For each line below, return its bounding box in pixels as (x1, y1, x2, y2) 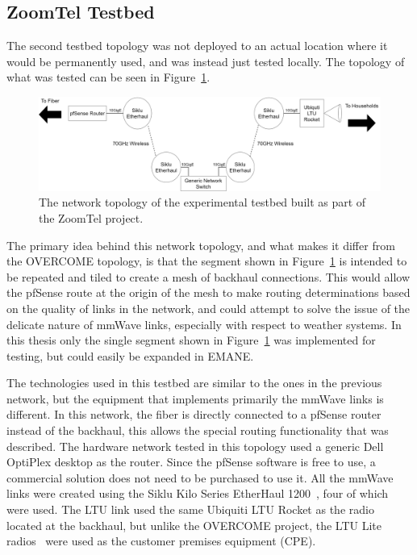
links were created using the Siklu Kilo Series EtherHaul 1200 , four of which (6, 485, 389, 502)
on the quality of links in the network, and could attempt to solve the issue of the (6, 299, 411, 316)
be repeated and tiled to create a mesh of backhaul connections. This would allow (6, 268, 411, 285)
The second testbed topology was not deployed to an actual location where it (6, 37, 388, 54)
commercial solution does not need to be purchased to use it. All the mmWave (6, 469, 394, 486)
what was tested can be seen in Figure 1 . (6, 69, 211, 86)
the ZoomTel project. (39, 209, 144, 226)
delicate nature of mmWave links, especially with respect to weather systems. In (6, 315, 402, 332)
